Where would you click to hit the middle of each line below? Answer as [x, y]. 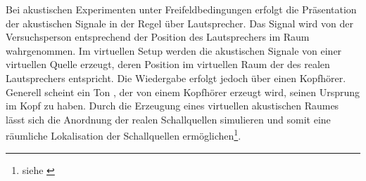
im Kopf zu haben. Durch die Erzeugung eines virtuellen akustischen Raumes [172, 106]
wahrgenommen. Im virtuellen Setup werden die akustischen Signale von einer [174, 50]
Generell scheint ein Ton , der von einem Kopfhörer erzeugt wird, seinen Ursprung [183, 92]
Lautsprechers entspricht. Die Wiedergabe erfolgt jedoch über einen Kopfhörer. [176, 78]
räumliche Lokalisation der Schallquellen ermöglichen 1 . [124, 134]
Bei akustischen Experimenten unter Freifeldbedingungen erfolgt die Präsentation [181, 9]
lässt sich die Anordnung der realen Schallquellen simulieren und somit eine [168, 119]
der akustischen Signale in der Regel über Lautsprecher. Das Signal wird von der [179, 23]
